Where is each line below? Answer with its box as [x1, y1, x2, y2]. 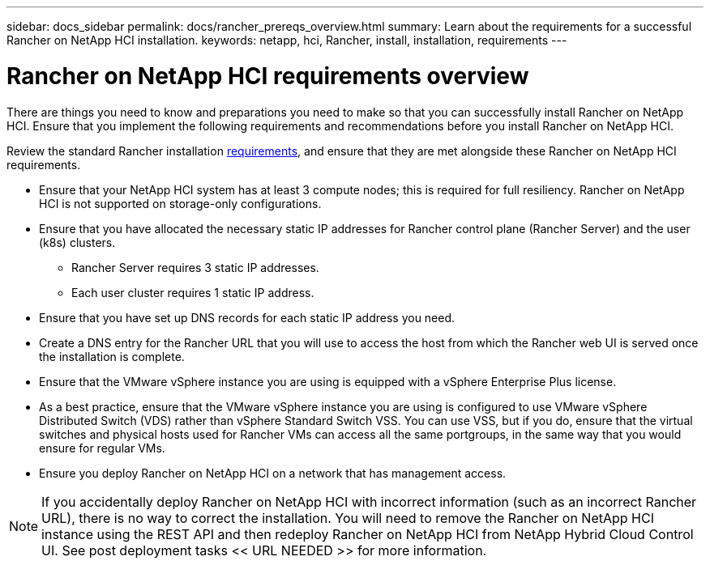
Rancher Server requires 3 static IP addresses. [71, 260, 319, 274]
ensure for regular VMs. [39, 440, 165, 455]
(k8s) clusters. [39, 235, 116, 249]
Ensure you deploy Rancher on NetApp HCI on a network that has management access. [39, 465, 507, 480]
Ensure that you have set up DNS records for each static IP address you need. [39, 310, 456, 325]
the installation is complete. [39, 349, 185, 363]
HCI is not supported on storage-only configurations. [39, 196, 322, 210]
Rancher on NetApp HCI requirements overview [6, 62, 529, 90]
